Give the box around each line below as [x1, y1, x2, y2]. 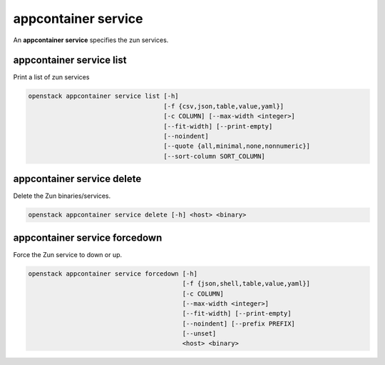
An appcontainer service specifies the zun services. [13, 36, 169, 44]
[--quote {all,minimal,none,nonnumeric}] [163, 142, 310, 150]
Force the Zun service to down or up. [13, 250, 123, 259]
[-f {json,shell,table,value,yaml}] [182, 279, 310, 288]
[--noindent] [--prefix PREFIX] [182, 319, 296, 328]
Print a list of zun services [13, 73, 90, 81]
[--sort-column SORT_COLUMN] [163, 152, 265, 160]
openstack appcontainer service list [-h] [28, 92, 179, 100]
